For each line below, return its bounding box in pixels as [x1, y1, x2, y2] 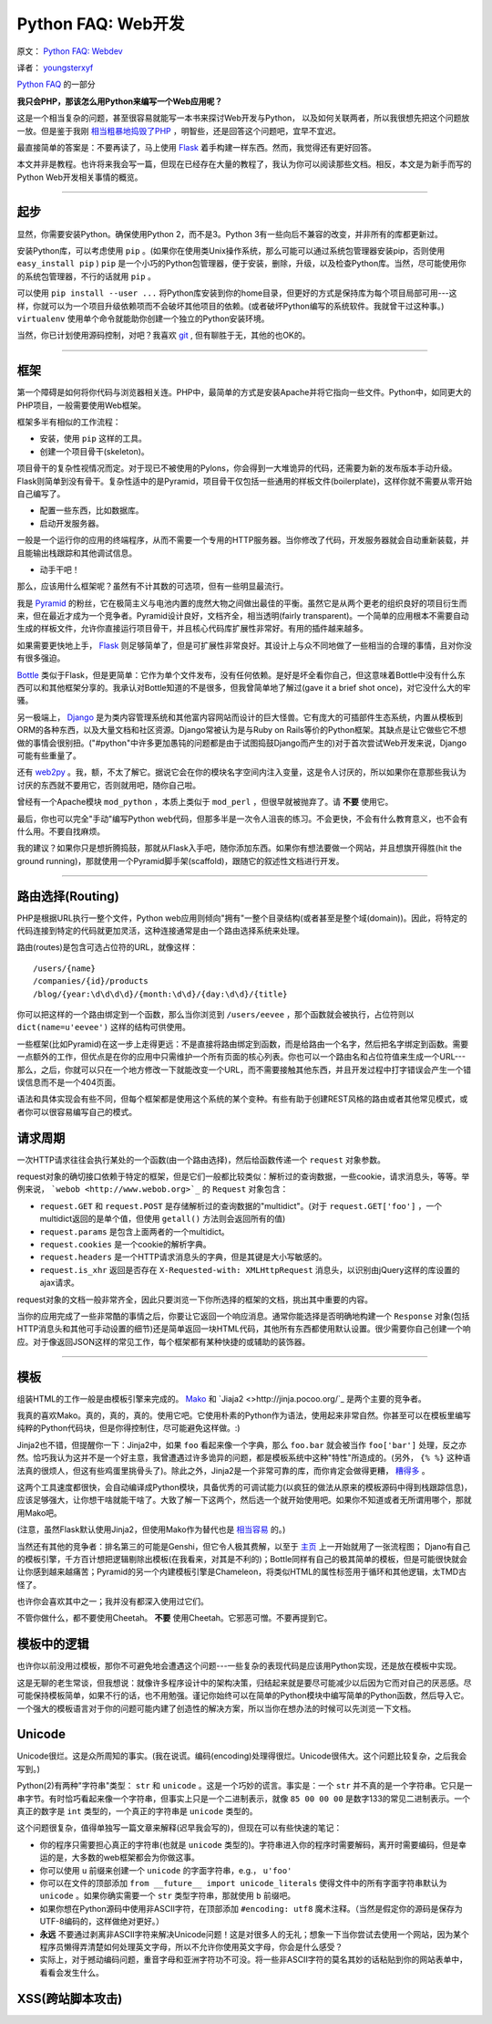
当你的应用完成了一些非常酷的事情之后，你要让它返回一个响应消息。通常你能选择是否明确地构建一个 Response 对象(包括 [16, 1310, 470, 1321]
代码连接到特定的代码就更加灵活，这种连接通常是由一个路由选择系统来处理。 [16, 925, 304, 936]
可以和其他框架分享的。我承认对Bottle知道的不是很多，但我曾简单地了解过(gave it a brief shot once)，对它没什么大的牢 [24, 683, 471, 694]
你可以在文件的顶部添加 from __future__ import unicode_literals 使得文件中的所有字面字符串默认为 [39, 1877, 447, 1888]
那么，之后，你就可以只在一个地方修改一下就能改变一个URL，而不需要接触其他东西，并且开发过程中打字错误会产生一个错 [16, 1064, 472, 1075]
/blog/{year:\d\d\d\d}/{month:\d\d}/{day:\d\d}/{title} [33, 988, 288, 999]
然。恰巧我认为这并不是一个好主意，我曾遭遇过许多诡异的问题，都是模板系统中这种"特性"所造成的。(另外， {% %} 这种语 [16, 1452, 471, 1464]
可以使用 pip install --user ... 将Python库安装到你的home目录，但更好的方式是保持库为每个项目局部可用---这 [16, 287, 457, 298]
